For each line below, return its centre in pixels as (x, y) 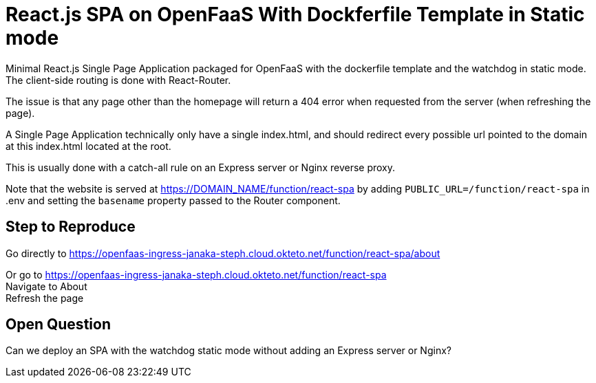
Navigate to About (46, 286)
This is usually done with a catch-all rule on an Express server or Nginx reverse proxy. (201, 167)
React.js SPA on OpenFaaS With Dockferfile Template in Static (295, 14)
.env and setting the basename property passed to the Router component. (173, 200)
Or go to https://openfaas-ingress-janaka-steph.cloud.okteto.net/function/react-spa (196, 274)
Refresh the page (45, 298)
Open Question (58, 325)
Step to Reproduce (71, 227)
